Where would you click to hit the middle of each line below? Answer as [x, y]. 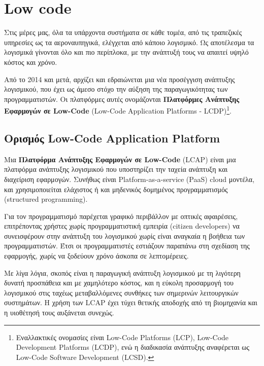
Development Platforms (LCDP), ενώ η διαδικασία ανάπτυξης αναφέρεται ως [133, 347]
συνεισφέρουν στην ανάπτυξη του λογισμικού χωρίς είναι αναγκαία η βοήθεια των [125, 235]
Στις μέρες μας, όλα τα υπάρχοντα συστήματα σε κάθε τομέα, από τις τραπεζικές [123, 32]
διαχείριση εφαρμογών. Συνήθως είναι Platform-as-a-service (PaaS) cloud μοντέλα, [129, 179]
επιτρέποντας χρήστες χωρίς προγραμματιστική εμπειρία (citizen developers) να [122, 226]
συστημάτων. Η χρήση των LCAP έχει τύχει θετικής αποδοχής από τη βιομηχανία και [131, 302]
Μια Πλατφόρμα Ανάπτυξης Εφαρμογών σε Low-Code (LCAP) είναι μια [120, 159]
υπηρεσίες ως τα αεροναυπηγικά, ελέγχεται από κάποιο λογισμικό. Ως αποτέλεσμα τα [129, 42]
